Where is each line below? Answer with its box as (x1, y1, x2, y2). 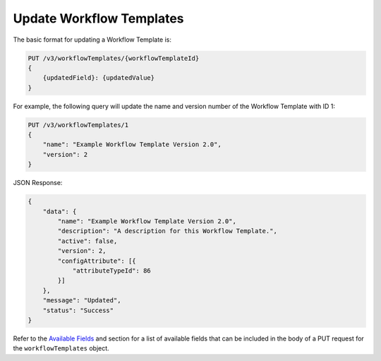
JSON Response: (13, 179, 63, 187)
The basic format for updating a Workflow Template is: (13, 35, 172, 44)
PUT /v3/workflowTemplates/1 (28, 121, 129, 129)
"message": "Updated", (42, 297, 121, 304)
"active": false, (57, 237, 118, 245)
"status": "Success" (42, 306, 114, 314)
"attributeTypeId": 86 (72, 266, 151, 275)
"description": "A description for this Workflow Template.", (57, 227, 278, 235)
